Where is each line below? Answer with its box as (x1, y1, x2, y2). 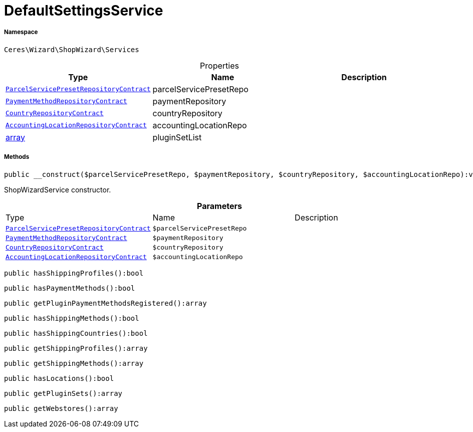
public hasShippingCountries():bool (4, 329, 148, 337)
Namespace (4, 29, 38, 36)
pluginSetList (152, 132, 202, 142)
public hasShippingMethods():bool (4, 314, 139, 322)
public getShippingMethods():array (4, 359, 144, 367)
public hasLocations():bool (4, 374, 114, 382)
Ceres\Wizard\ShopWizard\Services (4, 45, 139, 54)
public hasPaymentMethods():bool (4, 284, 135, 292)
